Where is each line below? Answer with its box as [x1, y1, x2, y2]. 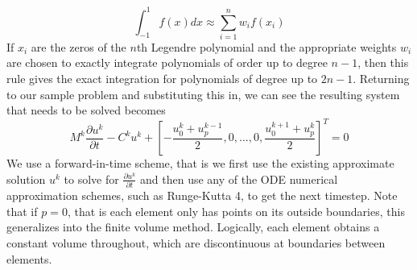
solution [6, 170, 46, 187]
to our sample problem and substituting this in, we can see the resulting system [6, 85, 400, 102]
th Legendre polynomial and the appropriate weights [136, 38, 397, 55]
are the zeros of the [31, 38, 126, 55]
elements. [6, 250, 52, 267]
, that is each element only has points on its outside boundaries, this [67, 202, 405, 219]
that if [6, 202, 38, 219]
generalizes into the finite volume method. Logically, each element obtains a [6, 218, 380, 235]
